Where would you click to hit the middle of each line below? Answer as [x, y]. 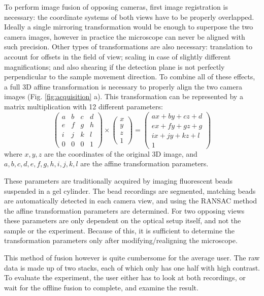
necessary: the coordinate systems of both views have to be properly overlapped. [129, 17]
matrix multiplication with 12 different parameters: [84, 106]
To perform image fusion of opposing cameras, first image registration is [116, 7]
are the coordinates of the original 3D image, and [121, 153]
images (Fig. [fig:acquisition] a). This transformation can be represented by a [124, 96]
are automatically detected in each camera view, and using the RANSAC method [131, 201]
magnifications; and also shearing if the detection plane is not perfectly [114, 66]
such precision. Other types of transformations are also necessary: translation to [128, 47]
